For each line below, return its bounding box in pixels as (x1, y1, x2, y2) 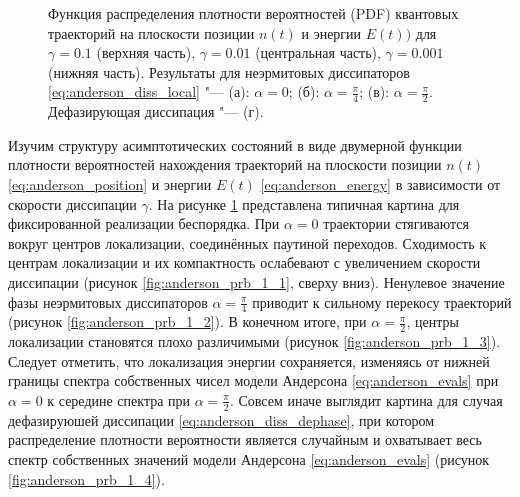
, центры (406, 311, 459, 332)
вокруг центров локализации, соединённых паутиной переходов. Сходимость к (8, 232, 486, 253)
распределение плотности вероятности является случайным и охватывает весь (8, 429, 482, 450)
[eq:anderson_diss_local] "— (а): (48, 81, 250, 102)
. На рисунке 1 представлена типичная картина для (148, 193, 460, 214)
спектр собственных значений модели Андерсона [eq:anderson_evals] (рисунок (8, 449, 490, 469)
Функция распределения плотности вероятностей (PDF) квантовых (48, 3, 459, 23)
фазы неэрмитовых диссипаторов (8, 291, 208, 312)
